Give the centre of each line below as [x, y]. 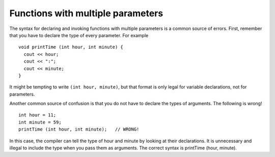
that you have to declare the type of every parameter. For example [79, 35]
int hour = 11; [37, 115]
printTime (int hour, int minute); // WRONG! [79, 129]
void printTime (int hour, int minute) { [71, 47]
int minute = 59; [40, 122]
